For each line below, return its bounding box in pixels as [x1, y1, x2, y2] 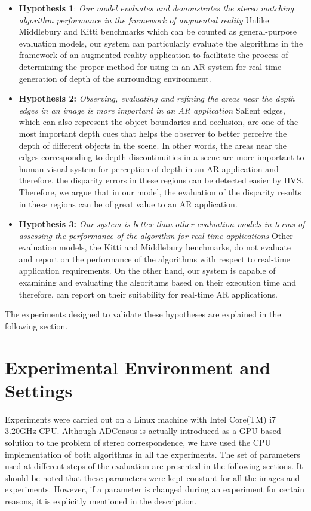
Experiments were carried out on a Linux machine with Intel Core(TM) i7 [5, 412, 276, 425]
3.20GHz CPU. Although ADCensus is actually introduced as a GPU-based [5, 424, 281, 437]
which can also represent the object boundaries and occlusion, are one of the [19, 115, 298, 128]
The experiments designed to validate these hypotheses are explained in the [5, 308, 281, 320]
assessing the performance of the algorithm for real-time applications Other [19, 229, 293, 241]
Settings [5, 378, 73, 402]
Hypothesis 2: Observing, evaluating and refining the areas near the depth [19, 92, 295, 105]
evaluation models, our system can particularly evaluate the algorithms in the [19, 36, 303, 49]
